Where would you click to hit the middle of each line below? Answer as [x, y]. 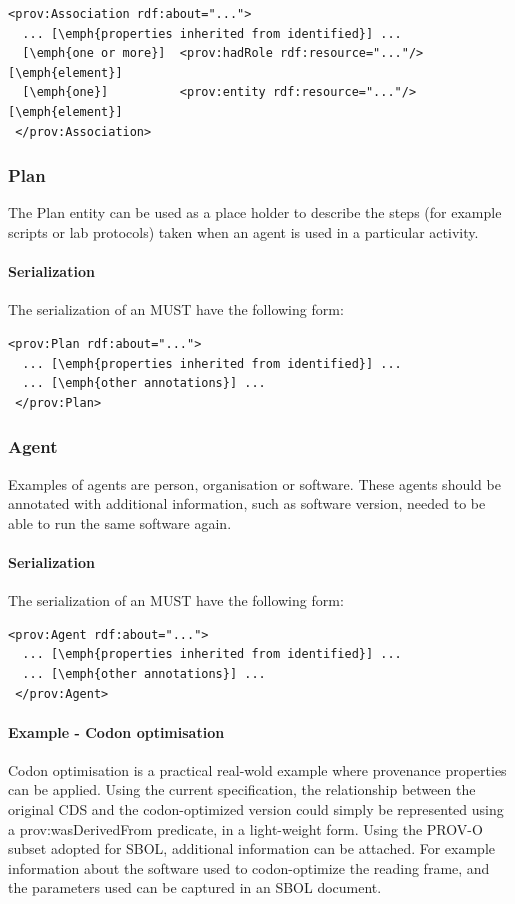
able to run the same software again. [120, 522]
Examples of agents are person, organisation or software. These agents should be [254, 483]
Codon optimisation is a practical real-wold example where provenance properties [257, 769]
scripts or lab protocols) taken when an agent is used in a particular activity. [243, 231]
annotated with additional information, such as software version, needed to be [247, 503]
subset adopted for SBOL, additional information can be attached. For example [252, 848]
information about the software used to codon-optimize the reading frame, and [249, 867]
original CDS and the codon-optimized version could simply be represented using [256, 809]
